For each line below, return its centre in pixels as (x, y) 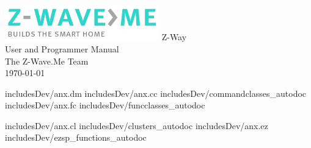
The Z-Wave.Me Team (47, 61)
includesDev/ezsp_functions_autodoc (76, 137)
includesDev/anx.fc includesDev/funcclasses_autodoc (105, 105)
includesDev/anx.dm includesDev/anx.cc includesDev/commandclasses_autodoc (156, 93)
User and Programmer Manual (62, 48)
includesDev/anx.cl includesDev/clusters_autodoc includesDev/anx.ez (137, 125)
